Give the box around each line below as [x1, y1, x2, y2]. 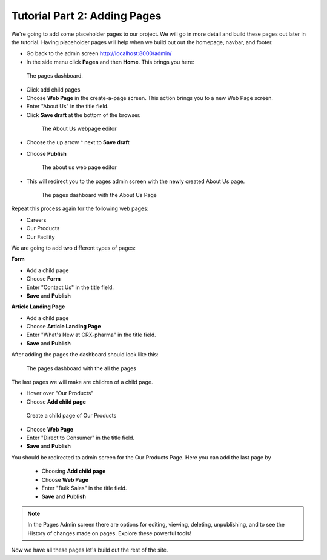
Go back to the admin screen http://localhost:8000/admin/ [26, 50, 172, 57]
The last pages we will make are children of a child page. [11, 379, 153, 386]
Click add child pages [26, 85, 81, 93]
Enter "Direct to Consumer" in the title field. [26, 434, 135, 441]
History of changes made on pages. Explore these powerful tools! [27, 529, 191, 536]
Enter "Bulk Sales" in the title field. [41, 484, 127, 492]
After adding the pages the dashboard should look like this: [11, 351, 159, 358]
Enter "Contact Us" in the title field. [26, 284, 114, 291]
